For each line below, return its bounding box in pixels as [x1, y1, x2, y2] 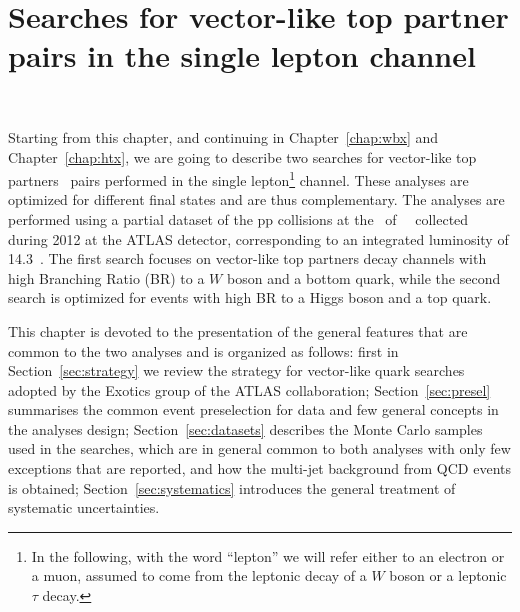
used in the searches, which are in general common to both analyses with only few [8, 438, 511, 459]
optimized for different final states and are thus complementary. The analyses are [8, 189, 505, 210]
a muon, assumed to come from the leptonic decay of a [31, 565, 367, 586]
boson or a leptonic [389, 565, 507, 586]
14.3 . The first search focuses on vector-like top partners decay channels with [8, 248, 487, 269]
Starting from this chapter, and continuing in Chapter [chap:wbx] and [8, 126, 439, 147]
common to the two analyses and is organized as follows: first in [8, 340, 399, 361]
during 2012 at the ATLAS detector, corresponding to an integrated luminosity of [8, 228, 509, 249]
